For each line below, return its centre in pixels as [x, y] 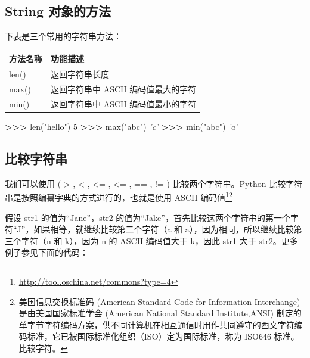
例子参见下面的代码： [46, 252]
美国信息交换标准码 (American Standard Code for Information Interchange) [159, 301]
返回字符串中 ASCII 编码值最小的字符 [124, 103]
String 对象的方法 [58, 11]
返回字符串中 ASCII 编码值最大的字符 [124, 88]
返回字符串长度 [80, 74]
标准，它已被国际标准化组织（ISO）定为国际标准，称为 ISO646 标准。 [163, 336]
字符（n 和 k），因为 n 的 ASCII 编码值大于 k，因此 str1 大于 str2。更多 [159, 240]
